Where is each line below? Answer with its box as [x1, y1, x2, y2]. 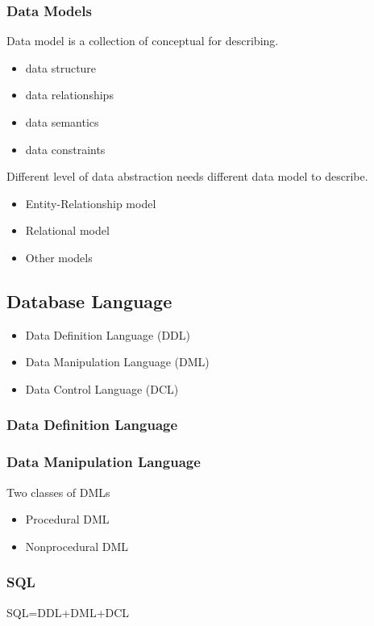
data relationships [25, 86, 114, 103]
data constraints [25, 140, 106, 157]
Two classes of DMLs [6, 483, 110, 500]
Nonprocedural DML [25, 537, 129, 554]
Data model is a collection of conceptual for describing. [6, 32, 279, 49]
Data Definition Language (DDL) [25, 326, 190, 343]
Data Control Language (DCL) [25, 380, 179, 397]
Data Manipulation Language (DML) [25, 353, 210, 370]
